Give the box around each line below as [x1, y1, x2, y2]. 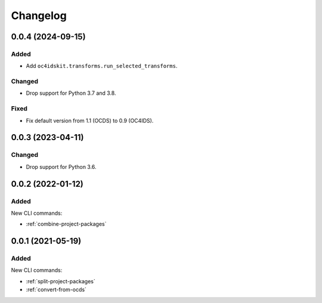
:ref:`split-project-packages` [26, 277, 95, 285]
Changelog [11, 9, 67, 22]
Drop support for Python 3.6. [26, 163, 97, 170]
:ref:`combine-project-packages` [26, 221, 107, 228]
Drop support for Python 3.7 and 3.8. [26, 89, 116, 97]
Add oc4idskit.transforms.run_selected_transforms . [26, 63, 178, 70]
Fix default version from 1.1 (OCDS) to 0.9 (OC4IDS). [26, 117, 154, 124]
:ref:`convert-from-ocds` [26, 286, 86, 293]
